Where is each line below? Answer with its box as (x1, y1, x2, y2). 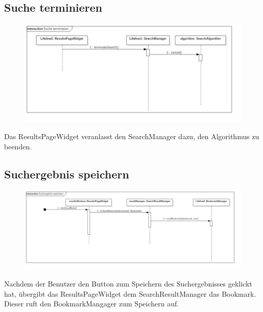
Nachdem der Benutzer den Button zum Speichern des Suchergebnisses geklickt (4, 278, 252, 289)
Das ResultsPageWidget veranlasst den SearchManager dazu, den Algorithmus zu (4, 131, 259, 142)
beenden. (4, 141, 32, 151)
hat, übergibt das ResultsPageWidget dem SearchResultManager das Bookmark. (4, 288, 256, 299)
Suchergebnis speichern (4, 166, 129, 181)
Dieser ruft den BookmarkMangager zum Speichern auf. (4, 298, 179, 309)
